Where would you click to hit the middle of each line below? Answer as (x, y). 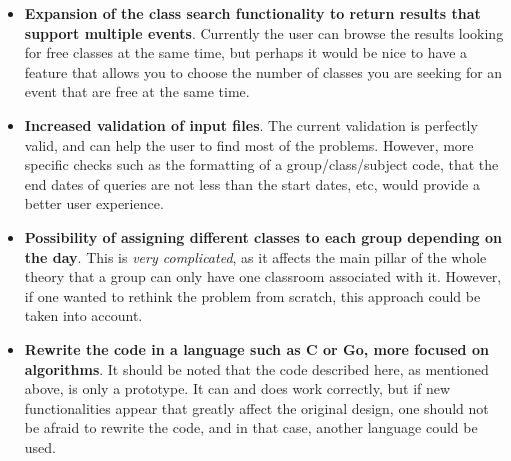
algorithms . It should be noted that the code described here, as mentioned (256, 368)
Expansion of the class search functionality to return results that (252, 13)
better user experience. (94, 203)
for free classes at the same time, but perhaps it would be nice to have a (246, 52)
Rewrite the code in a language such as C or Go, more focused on (256, 348)
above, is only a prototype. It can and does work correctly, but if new (237, 388)
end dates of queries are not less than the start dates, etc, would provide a (252, 183)
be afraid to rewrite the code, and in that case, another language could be (251, 427)
